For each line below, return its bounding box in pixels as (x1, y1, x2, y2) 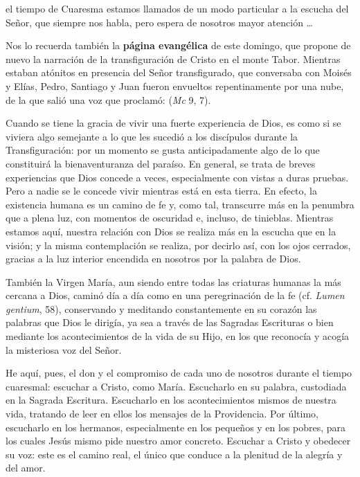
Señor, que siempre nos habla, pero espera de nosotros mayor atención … (6, 15, 313, 29)
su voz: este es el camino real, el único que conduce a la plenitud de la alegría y (6, 447, 343, 461)
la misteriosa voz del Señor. (6, 342, 122, 357)
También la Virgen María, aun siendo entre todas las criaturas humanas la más (6, 274, 341, 289)
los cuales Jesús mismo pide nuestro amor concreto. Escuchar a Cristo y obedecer (6, 433, 351, 448)
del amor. (6, 460, 46, 475)
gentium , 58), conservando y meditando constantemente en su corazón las (6, 301, 317, 316)
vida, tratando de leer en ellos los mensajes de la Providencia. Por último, (6, 406, 318, 421)
